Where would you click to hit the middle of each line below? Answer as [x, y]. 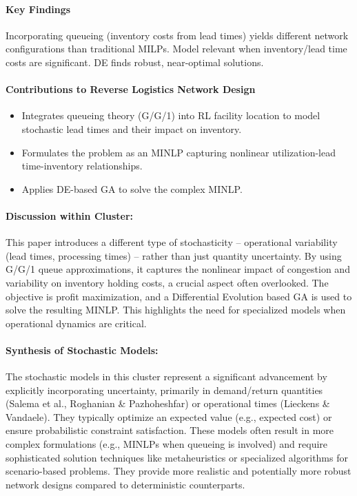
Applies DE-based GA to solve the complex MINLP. [132, 188]
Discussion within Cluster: [70, 215]
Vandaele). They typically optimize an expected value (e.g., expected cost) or [169, 416]
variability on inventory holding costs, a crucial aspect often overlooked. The [167, 282]
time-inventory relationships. [82, 166]
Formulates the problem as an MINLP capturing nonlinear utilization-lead [178, 152]
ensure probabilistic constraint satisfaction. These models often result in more [170, 430]
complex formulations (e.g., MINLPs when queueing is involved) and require [167, 444]
